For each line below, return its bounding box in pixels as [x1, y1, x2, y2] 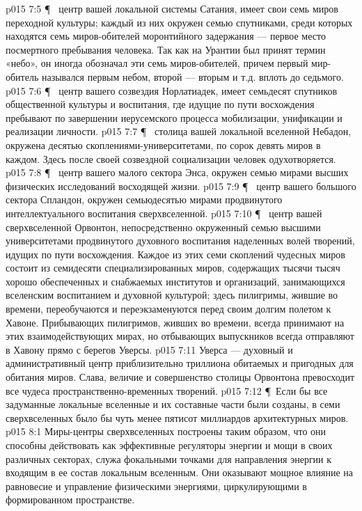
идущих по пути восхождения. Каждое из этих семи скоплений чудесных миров [6, 246, 345, 261]
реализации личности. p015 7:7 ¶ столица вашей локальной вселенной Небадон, [6, 124, 352, 139]
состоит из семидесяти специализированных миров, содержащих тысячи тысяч [6, 260, 340, 275]
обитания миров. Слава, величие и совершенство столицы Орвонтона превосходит [6, 370, 355, 384]
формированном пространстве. [6, 492, 135, 507]
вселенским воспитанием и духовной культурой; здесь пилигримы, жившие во [6, 288, 338, 302]
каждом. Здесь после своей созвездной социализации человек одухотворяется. [6, 151, 336, 166]
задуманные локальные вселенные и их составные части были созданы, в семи [6, 397, 340, 411]
